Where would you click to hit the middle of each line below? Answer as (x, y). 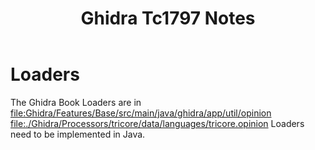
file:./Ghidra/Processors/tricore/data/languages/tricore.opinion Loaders (157, 123)
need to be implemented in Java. (78, 134)
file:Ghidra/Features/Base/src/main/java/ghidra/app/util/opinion (141, 113)
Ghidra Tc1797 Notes (168, 18)
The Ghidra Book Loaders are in (76, 102)
